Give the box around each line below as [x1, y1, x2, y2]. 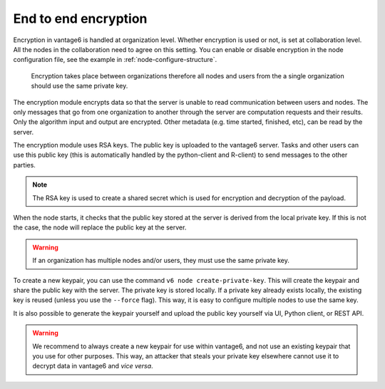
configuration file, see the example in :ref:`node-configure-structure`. [13, 56, 217, 64]
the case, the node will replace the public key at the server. [13, 223, 187, 232]
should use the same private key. [31, 82, 128, 90]
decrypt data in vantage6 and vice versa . [32, 362, 153, 370]
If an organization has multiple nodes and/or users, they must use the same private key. [32, 256, 290, 265]
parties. [13, 160, 36, 169]
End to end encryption [13, 11, 148, 26]
